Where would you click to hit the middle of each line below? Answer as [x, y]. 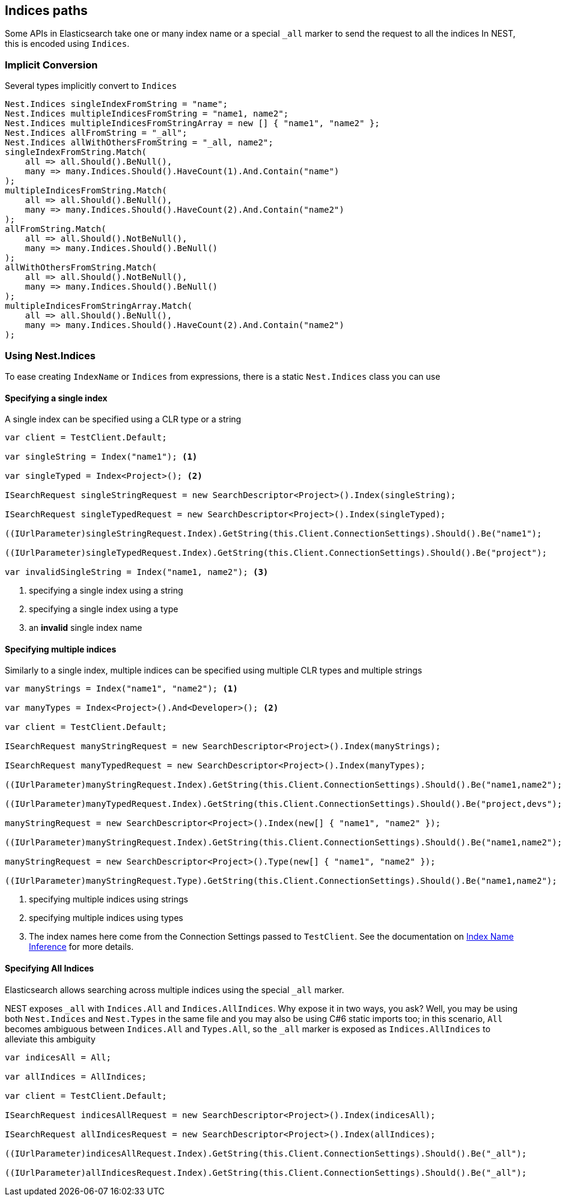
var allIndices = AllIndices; [76, 1076]
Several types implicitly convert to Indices [91, 86]
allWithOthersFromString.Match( [81, 268]
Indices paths [46, 11]
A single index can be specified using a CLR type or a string [123, 419]
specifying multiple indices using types [106, 918]
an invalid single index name [86, 628]
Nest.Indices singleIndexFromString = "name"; [116, 104]
